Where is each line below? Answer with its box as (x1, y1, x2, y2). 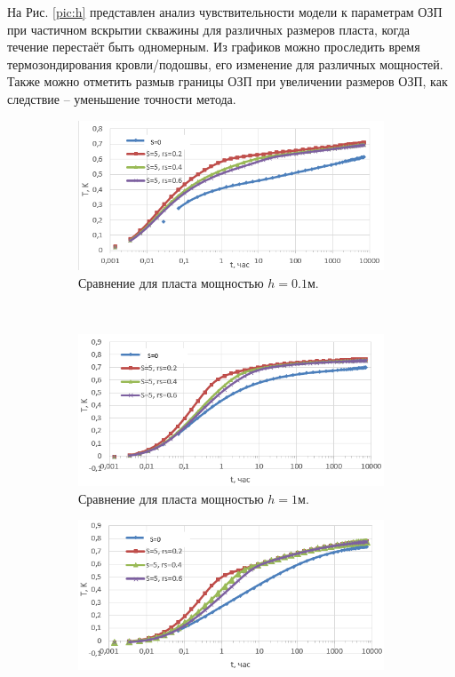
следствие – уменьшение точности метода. (7, 89, 236, 108)
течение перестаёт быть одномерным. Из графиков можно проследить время (7, 37, 420, 56)
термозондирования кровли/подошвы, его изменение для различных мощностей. (7, 54, 443, 73)
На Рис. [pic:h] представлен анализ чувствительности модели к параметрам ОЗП (7, 3, 443, 20)
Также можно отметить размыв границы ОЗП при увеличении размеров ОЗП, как (7, 72, 448, 91)
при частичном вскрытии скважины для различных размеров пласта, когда (7, 20, 410, 38)
